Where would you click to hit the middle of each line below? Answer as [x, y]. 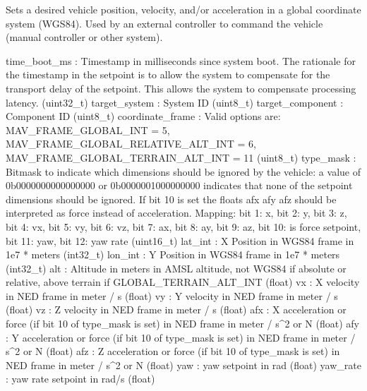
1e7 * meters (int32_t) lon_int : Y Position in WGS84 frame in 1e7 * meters [173, 254]
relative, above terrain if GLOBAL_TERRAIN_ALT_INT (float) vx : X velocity [183, 282]
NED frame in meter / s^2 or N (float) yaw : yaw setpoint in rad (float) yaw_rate [183, 365]
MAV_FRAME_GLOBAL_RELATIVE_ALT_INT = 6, [131, 144]
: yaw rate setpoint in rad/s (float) [80, 379]
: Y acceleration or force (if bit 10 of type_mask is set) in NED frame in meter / [181, 337]
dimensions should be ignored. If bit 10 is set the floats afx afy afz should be [171, 199]
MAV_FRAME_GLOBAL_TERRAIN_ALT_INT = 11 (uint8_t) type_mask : [181, 157]
